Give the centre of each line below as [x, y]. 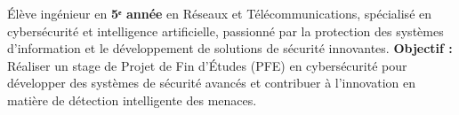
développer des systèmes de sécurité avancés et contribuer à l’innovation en [212, 83]
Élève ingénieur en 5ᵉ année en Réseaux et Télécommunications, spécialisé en [220, 13]
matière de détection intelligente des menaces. [132, 100]
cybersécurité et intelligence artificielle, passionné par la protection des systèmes [225, 31]
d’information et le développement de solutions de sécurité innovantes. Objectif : [230, 48]
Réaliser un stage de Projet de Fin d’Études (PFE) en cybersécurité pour [207, 65]
